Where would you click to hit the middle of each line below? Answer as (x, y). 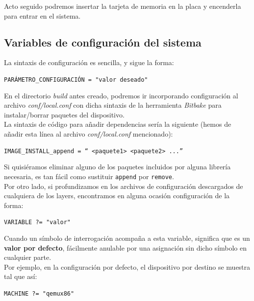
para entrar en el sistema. (42, 15)
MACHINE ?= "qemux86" (39, 293)
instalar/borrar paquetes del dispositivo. (64, 114)
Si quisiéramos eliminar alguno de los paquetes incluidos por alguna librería (117, 167)
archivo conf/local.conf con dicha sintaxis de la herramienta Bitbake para (113, 105)
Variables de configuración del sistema (103, 42)
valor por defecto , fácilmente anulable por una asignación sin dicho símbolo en (126, 247)
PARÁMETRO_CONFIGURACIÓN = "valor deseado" (76, 80)
